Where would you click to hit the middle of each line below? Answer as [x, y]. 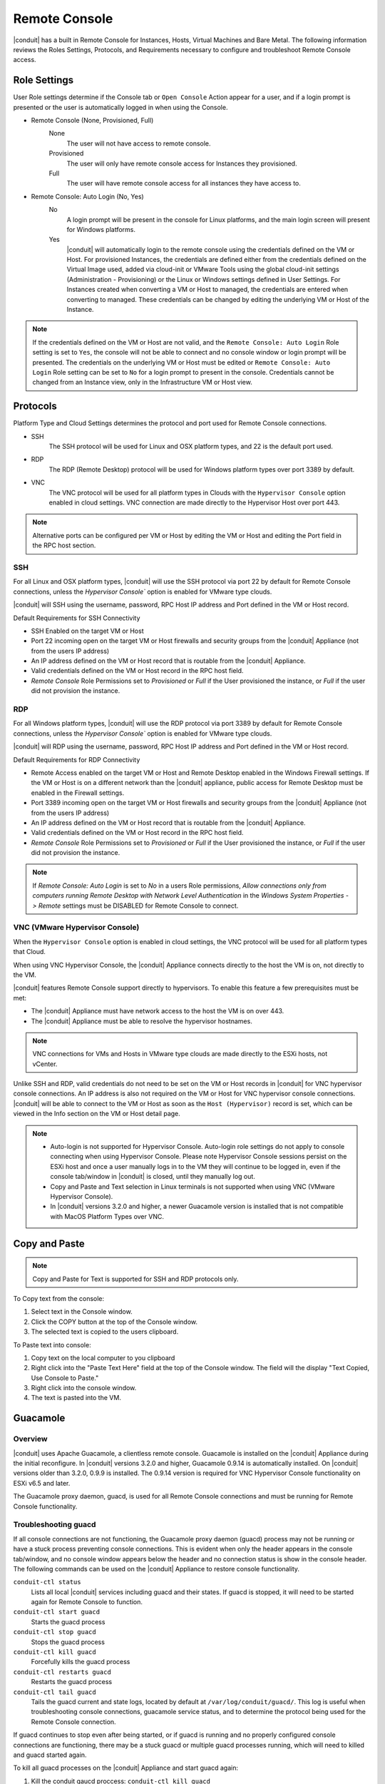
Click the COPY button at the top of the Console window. [114, 1322]
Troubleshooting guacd [55, 1525]
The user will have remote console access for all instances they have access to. [184, 183]
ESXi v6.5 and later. [42, 1483]
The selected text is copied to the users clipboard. [105, 1332]
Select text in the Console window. [82, 1312]
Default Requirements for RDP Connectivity [77, 759]
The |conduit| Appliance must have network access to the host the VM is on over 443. [158, 1011]
